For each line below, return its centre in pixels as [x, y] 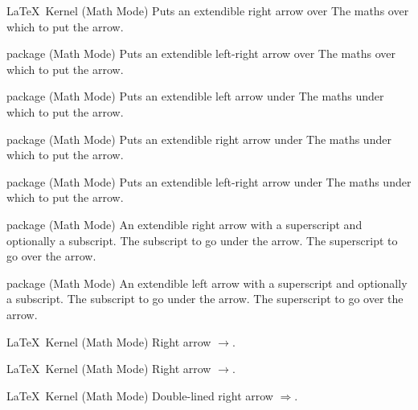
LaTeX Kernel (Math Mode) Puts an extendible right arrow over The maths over [208, 10]
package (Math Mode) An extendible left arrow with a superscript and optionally [207, 283]
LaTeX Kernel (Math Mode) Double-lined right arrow [140, 395]
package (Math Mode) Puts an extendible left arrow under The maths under [195, 96]
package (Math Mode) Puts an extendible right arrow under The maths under [199, 139]
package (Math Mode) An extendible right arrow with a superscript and [184, 224]
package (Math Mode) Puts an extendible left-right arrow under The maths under [209, 181]
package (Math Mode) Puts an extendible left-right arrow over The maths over [201, 53]
